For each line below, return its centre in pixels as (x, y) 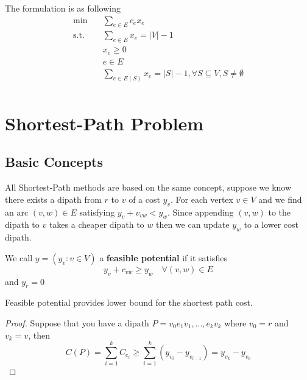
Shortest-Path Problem (104, 123)
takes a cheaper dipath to (97, 224)
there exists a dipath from (53, 199)
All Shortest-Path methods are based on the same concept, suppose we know (148, 187)
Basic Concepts (54, 162)
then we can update (192, 224)
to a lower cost (271, 224)
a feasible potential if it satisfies (163, 257)
